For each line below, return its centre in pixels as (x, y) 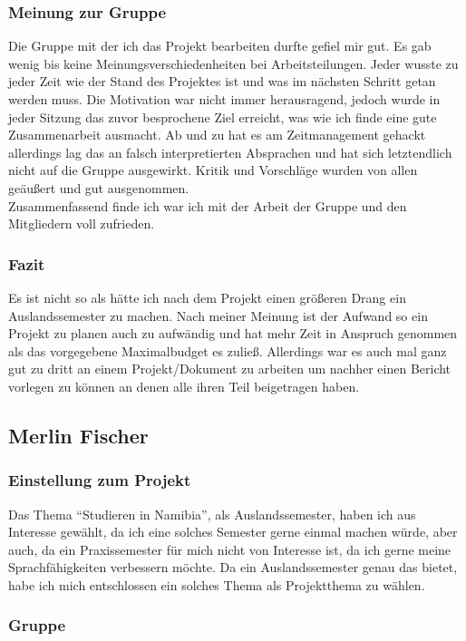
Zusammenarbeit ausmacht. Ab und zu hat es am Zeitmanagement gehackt (217, 135)
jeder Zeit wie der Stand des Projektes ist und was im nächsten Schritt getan (222, 81)
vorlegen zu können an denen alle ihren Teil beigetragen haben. (184, 386)
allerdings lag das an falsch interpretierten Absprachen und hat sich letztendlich (230, 152)
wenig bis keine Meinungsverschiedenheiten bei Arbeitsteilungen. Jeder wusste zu (233, 63)
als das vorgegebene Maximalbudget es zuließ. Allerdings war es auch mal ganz (228, 350)
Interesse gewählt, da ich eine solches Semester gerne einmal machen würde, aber (233, 532)
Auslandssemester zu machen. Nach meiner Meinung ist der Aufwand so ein (218, 315)
